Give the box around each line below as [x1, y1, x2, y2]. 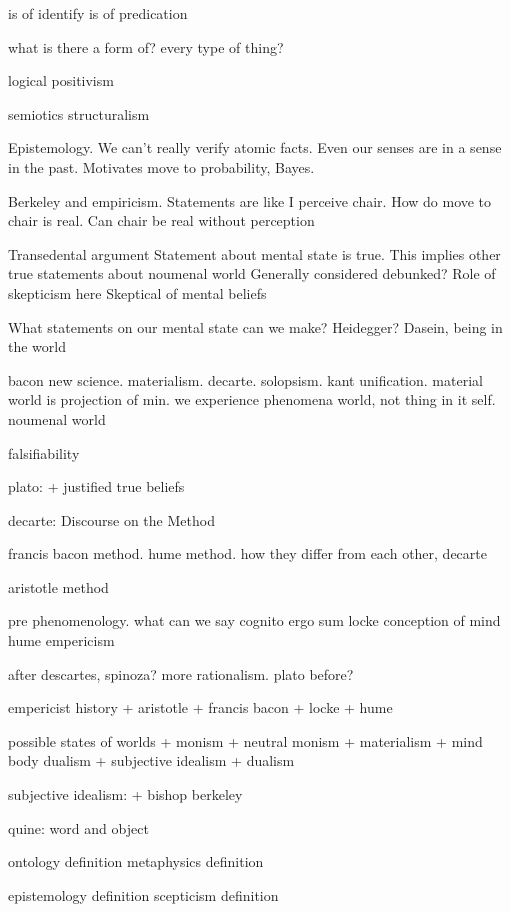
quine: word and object [8, 817, 149, 838]
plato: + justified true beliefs [8, 476, 185, 497]
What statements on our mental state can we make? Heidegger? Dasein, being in [8, 316, 503, 337]
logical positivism [8, 70, 114, 91]
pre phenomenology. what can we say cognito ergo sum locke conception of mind [8, 610, 501, 631]
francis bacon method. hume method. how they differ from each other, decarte [8, 543, 487, 564]
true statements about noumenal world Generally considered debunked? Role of [8, 263, 496, 284]
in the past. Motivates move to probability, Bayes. [8, 156, 315, 177]
